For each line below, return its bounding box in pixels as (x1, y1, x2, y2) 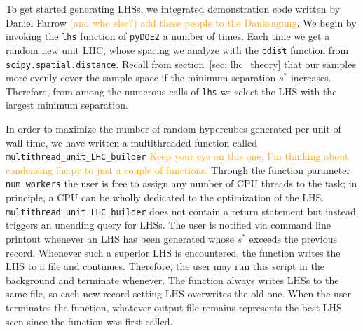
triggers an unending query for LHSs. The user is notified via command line (6, 217, 331, 232)
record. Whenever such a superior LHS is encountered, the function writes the (6, 245, 341, 259)
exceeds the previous (249, 231, 337, 245)
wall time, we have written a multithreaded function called (6, 135, 258, 149)
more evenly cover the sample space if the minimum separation (6, 70, 276, 85)
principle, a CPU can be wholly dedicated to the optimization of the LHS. (6, 190, 324, 205)
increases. (290, 70, 331, 85)
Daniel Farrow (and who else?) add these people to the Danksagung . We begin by (6, 15, 357, 29)
